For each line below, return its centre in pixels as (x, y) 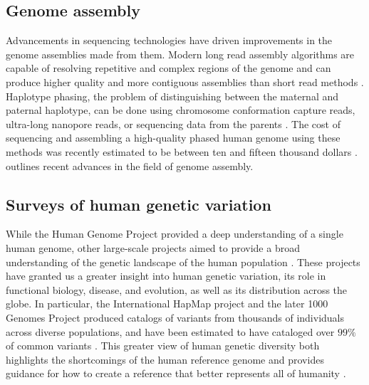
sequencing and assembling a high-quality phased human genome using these (173, 138)
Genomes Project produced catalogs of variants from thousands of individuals (175, 317)
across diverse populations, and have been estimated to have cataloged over (170, 331)
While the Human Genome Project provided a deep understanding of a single (175, 234)
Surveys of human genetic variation (139, 204)
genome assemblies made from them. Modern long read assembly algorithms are (180, 54)
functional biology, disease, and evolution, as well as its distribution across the (177, 289)
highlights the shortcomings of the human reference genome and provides (165, 359)
